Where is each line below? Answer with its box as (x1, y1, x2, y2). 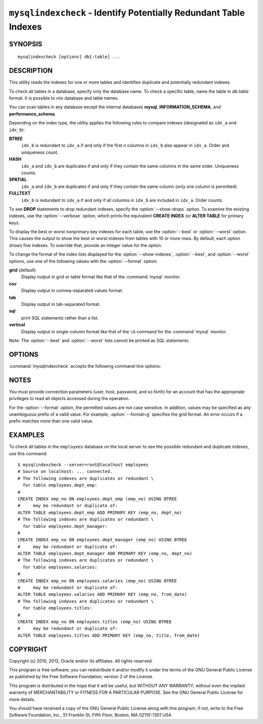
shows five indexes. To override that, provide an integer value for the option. (9, 242, 163, 248)
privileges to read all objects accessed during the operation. (9, 396, 130, 402)
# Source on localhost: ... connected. (18, 469, 113, 474)
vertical (9, 322, 25, 328)
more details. (9, 696, 36, 702)
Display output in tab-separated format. (21, 301, 101, 307)
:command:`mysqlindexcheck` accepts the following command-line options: (9, 363, 161, 369)
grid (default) (9, 267, 36, 273)
